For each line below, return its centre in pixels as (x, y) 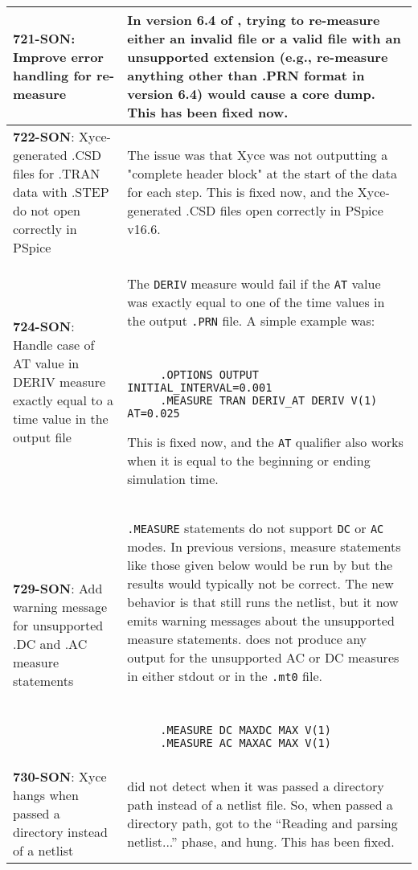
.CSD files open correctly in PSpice (285, 210)
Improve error (58, 57)
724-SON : (44, 326)
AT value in (46, 363)
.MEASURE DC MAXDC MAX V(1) (246, 730)
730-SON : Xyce (60, 776)
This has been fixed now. (208, 112)
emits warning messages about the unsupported (261, 620)
